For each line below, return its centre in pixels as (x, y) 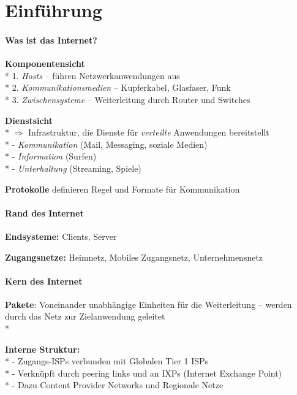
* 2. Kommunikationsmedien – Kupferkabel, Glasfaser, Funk (118, 87)
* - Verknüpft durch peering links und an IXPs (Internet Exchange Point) (144, 373)
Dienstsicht (29, 120)
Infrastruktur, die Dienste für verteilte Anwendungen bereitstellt (149, 132)
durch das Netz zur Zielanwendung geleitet (85, 316)
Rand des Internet (44, 213)
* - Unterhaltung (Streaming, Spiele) (73, 168)
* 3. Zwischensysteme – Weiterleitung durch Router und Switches (128, 99)
